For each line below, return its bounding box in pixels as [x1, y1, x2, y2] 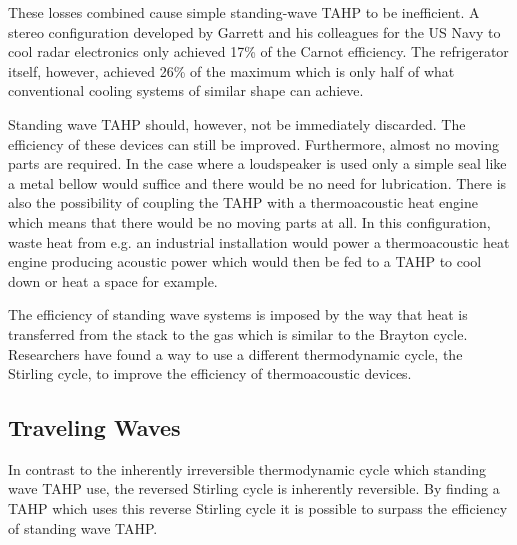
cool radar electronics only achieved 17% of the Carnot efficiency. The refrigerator [8, 41, 509, 62]
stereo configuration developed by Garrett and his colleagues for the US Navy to [8, 21, 501, 42]
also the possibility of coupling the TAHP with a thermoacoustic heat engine [8, 192, 478, 213]
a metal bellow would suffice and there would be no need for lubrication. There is [8, 172, 507, 193]
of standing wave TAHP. [8, 517, 158, 538]
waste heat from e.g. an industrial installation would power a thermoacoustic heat [8, 231, 510, 252]
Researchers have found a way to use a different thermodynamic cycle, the [8, 343, 463, 364]
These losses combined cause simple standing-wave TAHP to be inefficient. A [8, 2, 480, 22]
